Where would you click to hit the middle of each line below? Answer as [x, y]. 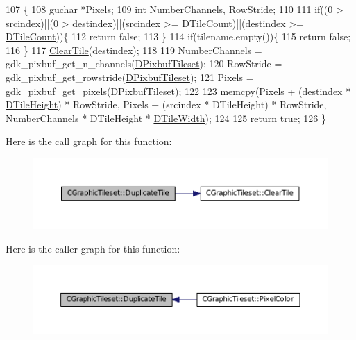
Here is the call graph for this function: [89, 141]
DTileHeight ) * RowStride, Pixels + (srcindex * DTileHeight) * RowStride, [166, 104]
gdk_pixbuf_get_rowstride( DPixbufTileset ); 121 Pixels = [130, 77]
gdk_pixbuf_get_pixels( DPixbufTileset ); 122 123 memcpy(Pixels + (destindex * [178, 91]
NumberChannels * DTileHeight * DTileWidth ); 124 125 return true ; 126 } [166, 118]
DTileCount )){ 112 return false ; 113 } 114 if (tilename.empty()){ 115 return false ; [178, 36]
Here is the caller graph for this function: [93, 248]
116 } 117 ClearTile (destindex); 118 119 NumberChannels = [134, 50]
